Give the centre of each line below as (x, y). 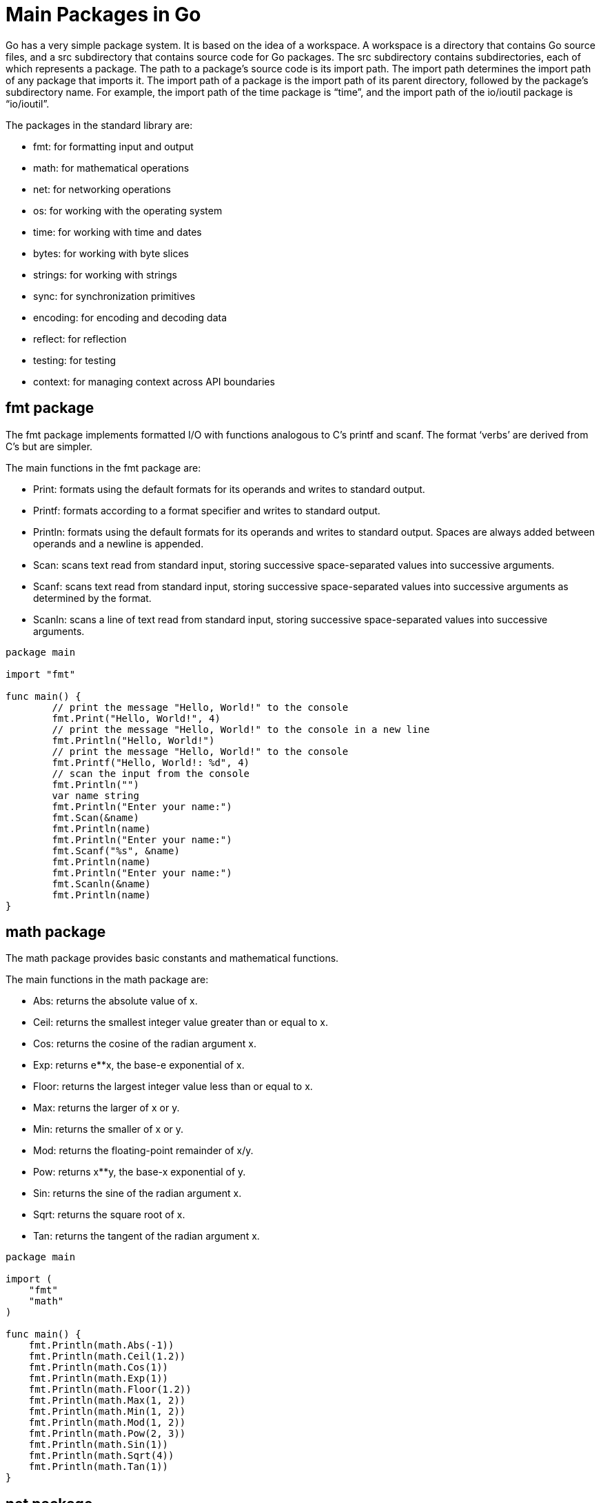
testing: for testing (74, 360)
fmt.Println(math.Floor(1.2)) (110, 1390)
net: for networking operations (102, 189)
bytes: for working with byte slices (111, 253)
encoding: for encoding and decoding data (130, 317)
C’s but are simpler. (49, 446)
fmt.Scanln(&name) (101, 884)
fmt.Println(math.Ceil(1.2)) (107, 1356)
